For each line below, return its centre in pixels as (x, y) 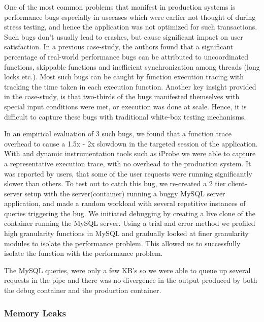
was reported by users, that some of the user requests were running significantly (128, 173)
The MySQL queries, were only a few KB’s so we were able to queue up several (127, 270)
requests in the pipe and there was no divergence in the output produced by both (131, 280)
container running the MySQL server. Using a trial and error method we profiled (130, 223)
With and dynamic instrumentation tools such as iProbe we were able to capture (130, 153)
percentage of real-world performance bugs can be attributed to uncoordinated (126, 56)
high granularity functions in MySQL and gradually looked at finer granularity (126, 233)
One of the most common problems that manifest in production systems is (120, 7)
